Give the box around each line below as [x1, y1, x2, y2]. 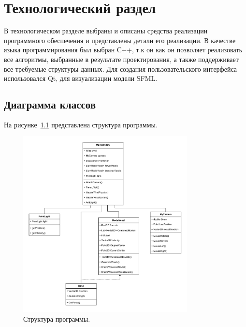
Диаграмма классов [4, 97, 96, 112]
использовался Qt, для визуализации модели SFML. [4, 73, 158, 83]
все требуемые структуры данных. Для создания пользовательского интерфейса [4, 63, 237, 74]
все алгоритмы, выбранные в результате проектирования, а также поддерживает [4, 54, 239, 64]
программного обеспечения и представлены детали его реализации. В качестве [4, 35, 236, 45]
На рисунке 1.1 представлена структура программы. [4, 119, 158, 129]
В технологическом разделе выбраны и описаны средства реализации [4, 26, 208, 36]
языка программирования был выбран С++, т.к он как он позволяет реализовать [4, 45, 242, 55]
